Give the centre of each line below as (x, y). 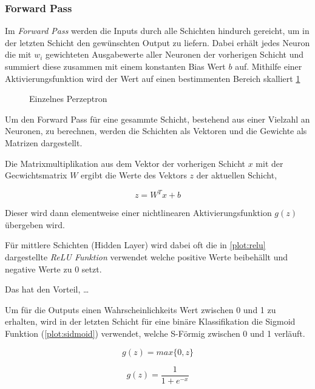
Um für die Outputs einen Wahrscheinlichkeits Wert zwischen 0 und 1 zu (141, 309)
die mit (18, 54)
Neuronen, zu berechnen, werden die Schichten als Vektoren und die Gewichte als (156, 131)
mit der (269, 163)
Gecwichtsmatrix (36, 175)
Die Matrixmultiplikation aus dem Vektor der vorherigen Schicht (125, 163)
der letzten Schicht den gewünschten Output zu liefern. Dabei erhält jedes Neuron (157, 42)
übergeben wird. (35, 224)
